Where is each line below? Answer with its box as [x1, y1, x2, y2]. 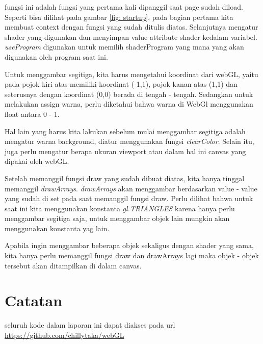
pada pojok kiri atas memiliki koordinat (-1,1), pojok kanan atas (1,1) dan [5, 79, 238, 89]
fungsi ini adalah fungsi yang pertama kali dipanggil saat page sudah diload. [5, 2, 243, 12]
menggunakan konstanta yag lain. [5, 223, 110, 233]
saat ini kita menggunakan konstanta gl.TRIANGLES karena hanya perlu [5, 203, 235, 213]
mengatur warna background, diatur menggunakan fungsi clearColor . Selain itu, [5, 136, 254, 146]
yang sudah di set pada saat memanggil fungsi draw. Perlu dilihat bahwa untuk [5, 193, 253, 204]
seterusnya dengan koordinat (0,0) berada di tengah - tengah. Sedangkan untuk [5, 88, 253, 99]
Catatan [5, 290, 63, 311]
